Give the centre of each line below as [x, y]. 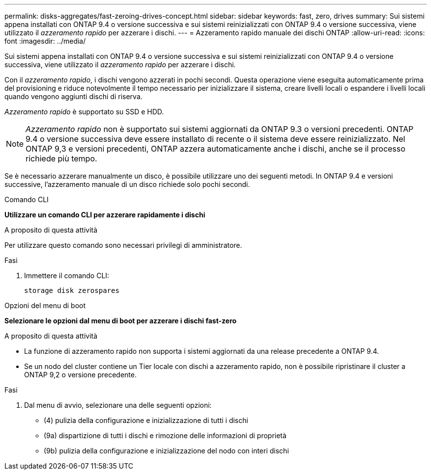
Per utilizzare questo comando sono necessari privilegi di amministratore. [123, 245]
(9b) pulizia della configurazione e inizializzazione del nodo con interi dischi [166, 451]
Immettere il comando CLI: [67, 276]
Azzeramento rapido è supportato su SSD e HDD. [84, 112]
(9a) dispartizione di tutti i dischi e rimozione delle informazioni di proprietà [165, 435]
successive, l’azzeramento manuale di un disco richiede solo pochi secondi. [127, 184]
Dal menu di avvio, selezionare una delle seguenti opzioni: [118, 405]
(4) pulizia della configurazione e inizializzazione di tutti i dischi [146, 420]
